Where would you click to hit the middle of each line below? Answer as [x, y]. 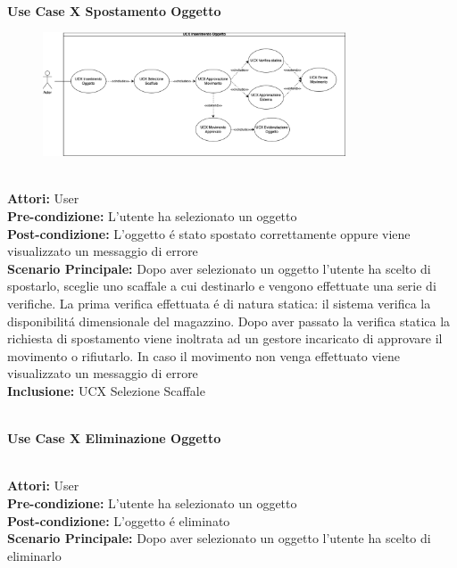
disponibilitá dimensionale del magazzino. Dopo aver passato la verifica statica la [229, 321]
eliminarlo [34, 555]
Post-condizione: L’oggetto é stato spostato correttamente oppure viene [209, 233]
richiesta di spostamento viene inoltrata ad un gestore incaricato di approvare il [225, 338]
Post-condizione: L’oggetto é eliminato [119, 520]
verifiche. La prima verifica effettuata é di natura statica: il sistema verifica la [219, 304]
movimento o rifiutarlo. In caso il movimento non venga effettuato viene [204, 355]
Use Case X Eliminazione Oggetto [114, 438]
